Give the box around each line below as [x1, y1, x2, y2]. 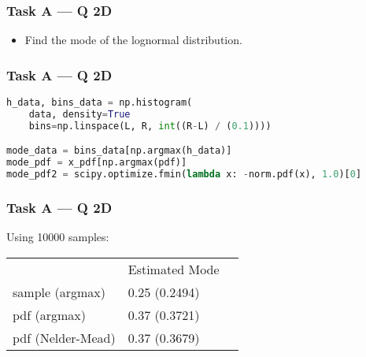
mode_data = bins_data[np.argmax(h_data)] [6, 145, 232, 157]
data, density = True [28, 108, 131, 120]
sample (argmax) [13, 282, 105, 301]
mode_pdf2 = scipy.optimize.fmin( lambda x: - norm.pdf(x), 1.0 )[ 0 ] [6, 169, 362, 180]
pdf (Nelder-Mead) [13, 328, 116, 347]
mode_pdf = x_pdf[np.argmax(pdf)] [6, 157, 187, 169]
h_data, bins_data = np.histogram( [6, 97, 193, 109]
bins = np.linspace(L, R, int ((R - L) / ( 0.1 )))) [28, 120, 272, 132]
